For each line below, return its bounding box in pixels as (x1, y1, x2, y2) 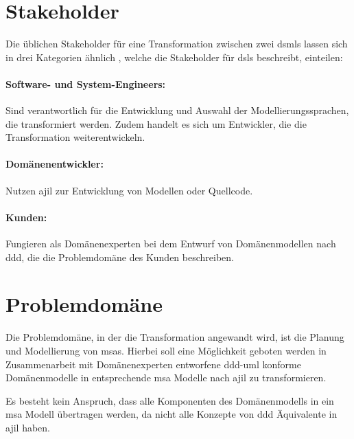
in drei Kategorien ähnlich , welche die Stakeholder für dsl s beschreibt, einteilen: (5, 49, 343, 64)
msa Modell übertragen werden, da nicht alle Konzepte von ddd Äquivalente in (5, 407, 338, 421)
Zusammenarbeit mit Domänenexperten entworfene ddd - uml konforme (5, 357, 301, 371)
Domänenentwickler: (5, 157, 104, 171)
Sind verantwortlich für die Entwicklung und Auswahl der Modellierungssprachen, (5, 103, 349, 117)
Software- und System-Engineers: (5, 76, 166, 91)
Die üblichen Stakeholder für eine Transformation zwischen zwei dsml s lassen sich (5, 36, 348, 51)
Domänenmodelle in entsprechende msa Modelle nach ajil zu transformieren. (5, 370, 327, 385)
